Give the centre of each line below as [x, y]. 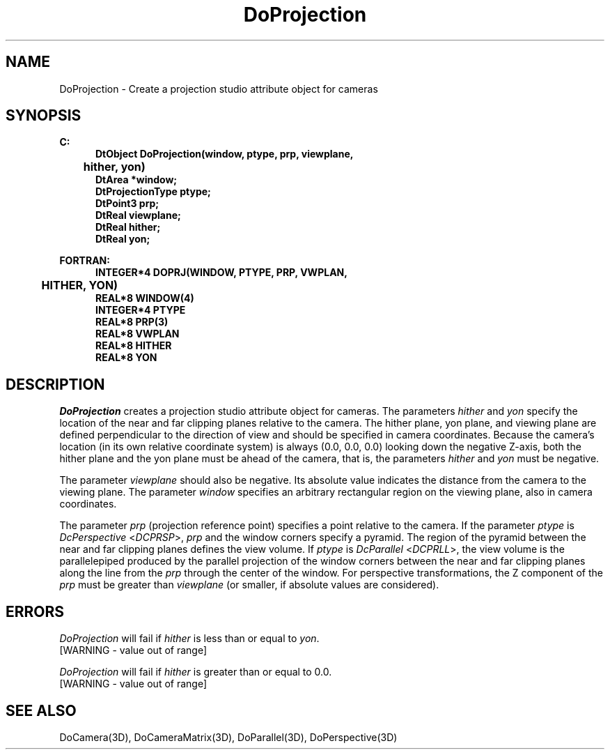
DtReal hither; [128, 227]
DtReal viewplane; [138, 215]
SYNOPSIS [44, 116]
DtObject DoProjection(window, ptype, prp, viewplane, [225, 154]
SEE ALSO [41, 710]
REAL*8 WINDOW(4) [145, 298]
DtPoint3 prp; [127, 204]
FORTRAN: [85, 261]
